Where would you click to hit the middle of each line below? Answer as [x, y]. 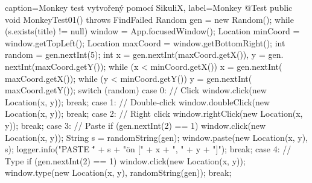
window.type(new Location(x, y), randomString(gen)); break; [118, 172]
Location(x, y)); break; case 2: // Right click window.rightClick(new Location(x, [154, 113]
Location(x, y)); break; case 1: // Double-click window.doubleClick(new [138, 101]
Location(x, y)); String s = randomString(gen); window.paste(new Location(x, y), [157, 137]
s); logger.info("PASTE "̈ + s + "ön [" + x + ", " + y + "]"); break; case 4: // [148, 149]
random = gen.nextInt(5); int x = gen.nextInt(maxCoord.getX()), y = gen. [144, 54]
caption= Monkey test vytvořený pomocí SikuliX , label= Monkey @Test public [149, 7]
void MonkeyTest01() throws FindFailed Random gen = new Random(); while [149, 19]
